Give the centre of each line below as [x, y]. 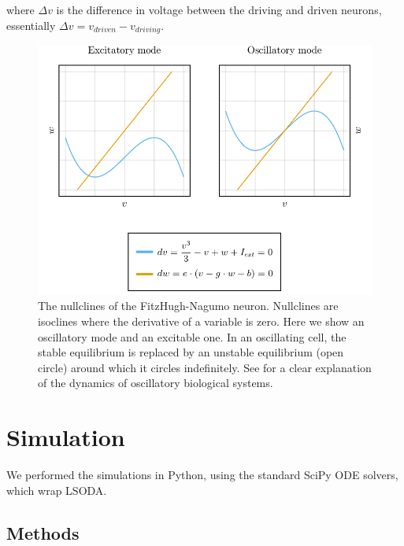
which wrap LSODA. [57, 490]
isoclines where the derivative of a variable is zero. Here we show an [201, 321]
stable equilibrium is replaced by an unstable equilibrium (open [191, 352]
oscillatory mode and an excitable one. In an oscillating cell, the [192, 336]
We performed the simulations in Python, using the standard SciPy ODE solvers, [202, 475]
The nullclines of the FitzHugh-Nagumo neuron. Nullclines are [188, 306]
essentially [31, 25]
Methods [43, 532]
